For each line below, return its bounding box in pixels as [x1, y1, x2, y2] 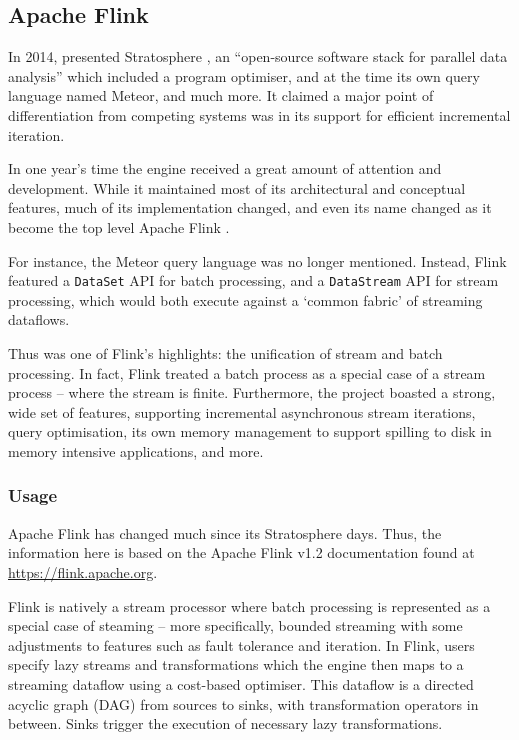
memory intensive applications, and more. [8, 440, 264, 461]
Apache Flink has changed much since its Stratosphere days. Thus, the [8, 522, 442, 543]
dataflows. [8, 309, 70, 330]
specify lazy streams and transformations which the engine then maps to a [8, 654, 464, 675]
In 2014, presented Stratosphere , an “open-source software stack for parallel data [8, 46, 508, 67]
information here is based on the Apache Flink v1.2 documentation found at [8, 542, 475, 563]
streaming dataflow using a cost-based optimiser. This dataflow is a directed [8, 673, 474, 694]
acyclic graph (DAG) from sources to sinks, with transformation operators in [8, 693, 479, 714]
